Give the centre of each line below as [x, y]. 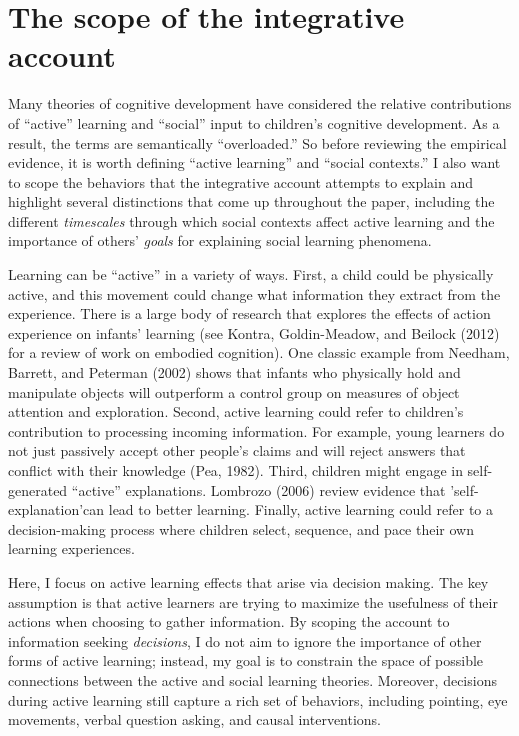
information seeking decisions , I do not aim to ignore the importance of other [245, 640]
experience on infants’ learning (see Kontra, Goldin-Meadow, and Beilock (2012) [254, 332]
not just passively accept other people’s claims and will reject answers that [237, 450]
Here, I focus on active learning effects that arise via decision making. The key [248, 581]
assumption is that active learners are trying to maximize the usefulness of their [253, 601]
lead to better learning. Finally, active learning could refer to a [300, 509]
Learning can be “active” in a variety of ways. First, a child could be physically [251, 274]
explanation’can [56, 509]
